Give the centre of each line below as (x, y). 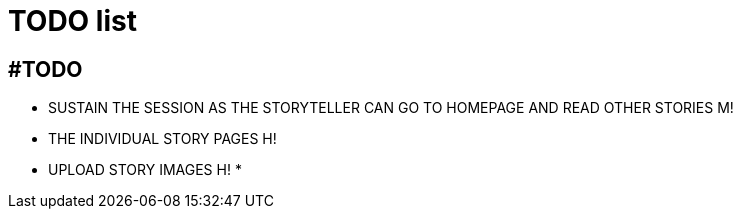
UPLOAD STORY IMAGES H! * (145, 170)
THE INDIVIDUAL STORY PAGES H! (162, 139)
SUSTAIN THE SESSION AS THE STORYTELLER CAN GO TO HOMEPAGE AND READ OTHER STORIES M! (391, 108)
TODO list (72, 21)
